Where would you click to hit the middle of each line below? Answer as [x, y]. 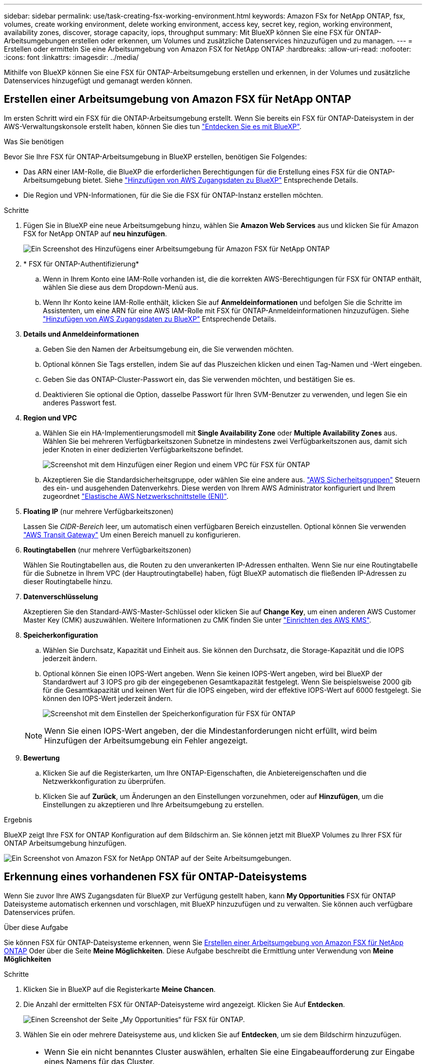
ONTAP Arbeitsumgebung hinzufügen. [65, 843]
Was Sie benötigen [34, 141]
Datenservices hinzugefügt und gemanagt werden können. [98, 81]
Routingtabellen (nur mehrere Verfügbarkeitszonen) [107, 550]
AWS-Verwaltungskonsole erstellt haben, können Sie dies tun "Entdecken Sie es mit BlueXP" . [153, 126]
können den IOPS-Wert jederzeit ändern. [108, 698]
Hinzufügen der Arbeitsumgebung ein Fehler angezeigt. [146, 740]
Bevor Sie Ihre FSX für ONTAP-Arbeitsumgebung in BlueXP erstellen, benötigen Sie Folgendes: [155, 156]
